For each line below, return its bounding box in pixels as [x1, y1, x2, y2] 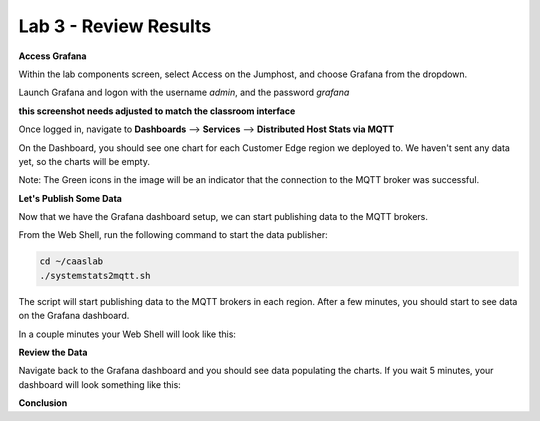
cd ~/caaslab [39, 256, 104, 267]
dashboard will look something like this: [18, 378, 182, 390]
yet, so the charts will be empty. [18, 155, 150, 167]
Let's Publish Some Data [18, 192, 122, 204]
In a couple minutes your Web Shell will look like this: [18, 328, 237, 340]
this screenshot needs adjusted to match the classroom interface [18, 105, 296, 117]
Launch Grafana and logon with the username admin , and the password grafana [18, 86, 350, 99]
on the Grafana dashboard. [18, 310, 130, 322]
